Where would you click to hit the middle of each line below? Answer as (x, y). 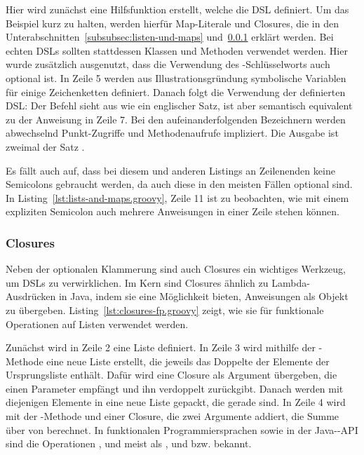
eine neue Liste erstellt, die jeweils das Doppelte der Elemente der (188, 361)
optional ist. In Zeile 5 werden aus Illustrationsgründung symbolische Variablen (176, 77)
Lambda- (291, 282)
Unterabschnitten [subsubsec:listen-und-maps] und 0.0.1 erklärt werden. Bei (170, 37)
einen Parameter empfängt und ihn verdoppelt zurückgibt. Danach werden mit (175, 388)
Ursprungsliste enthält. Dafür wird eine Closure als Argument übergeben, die (171, 375)
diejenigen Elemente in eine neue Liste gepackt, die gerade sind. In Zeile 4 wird (176, 402)
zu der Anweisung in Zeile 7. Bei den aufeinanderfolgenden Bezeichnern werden (176, 119)
